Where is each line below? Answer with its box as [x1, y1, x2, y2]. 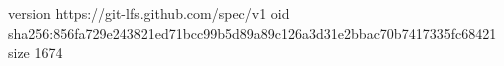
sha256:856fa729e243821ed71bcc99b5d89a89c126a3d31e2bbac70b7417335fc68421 [8, 22, 497, 43]
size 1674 [8, 42, 63, 63]
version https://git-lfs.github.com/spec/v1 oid [8, 3, 290, 23]
